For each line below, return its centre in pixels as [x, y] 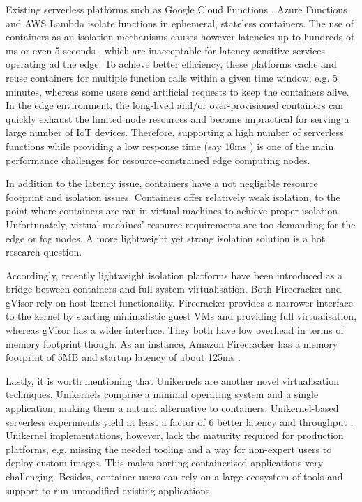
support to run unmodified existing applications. [109, 490]
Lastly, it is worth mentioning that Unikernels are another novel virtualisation [172, 380]
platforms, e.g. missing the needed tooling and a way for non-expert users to [169, 449]
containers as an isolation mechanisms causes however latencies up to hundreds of [180, 37]
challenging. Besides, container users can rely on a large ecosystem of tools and [174, 476]
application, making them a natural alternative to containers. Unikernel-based [172, 408]
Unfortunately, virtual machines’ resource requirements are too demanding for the [181, 224]
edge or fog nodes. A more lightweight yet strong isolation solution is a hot [166, 238]
